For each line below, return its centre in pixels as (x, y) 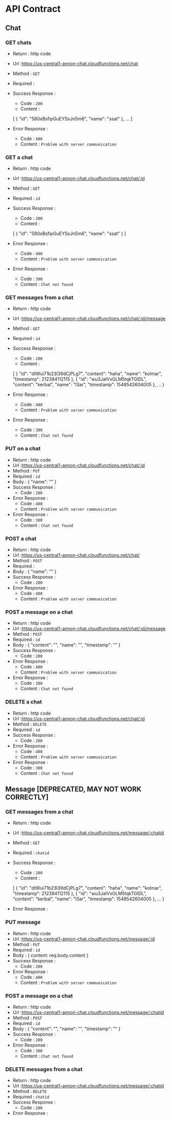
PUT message (23, 922)
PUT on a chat (23, 448)
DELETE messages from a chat (44, 1069)
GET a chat (19, 157)
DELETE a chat (24, 702)
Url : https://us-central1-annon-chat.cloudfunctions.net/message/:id (83, 939)
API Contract (33, 9)
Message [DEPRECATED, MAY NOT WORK (74, 789)
